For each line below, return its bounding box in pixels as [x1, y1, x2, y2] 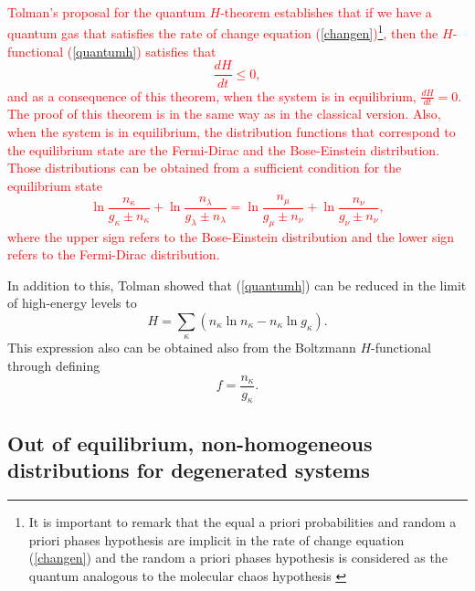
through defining [7, 355, 100, 375]
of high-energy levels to [7, 293, 137, 312]
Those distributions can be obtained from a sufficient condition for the [7, 158, 402, 177]
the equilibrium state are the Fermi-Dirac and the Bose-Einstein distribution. [7, 140, 440, 159]
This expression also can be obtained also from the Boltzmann [7, 338, 356, 357]
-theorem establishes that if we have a [220, 3, 432, 21]
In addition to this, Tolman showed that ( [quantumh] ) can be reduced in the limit [7, 275, 467, 294]
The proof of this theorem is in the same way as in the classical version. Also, [7, 104, 441, 123]
